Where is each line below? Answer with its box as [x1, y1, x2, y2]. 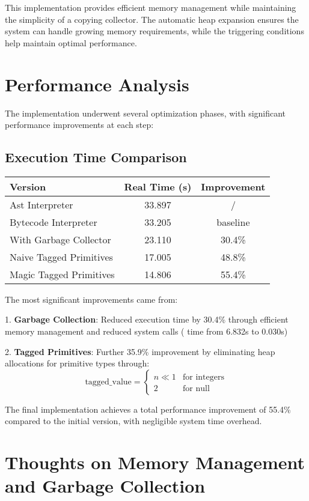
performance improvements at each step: [5, 118, 154, 131]
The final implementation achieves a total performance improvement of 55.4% [5, 402, 291, 415]
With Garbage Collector [10, 232, 111, 246]
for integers [183, 372, 224, 381]
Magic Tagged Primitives [10, 267, 115, 281]
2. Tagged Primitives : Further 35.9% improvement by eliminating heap [5, 345, 275, 357]
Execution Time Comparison [5, 148, 187, 166]
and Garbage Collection [5, 473, 206, 498]
